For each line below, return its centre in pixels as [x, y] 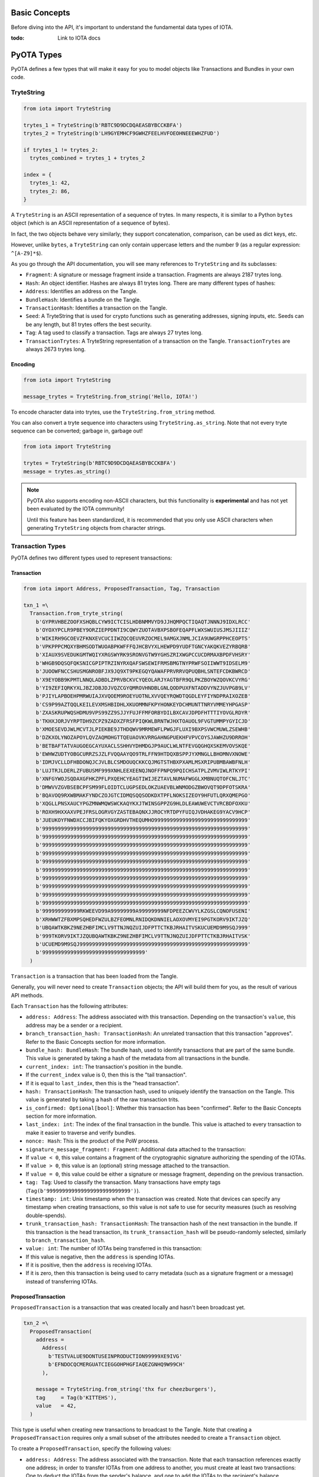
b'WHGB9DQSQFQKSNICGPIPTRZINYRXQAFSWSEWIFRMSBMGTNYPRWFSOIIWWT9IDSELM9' [143, 663]
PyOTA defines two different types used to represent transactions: [92, 558]
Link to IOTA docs [79, 38]
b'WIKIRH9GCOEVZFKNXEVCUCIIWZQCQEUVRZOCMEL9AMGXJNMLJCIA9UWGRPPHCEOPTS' [143, 638]
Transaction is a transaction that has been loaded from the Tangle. [95, 976]
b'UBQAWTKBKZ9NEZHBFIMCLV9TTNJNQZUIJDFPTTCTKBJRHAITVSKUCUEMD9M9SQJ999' [143, 928]
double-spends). [46, 1215]
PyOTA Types [36, 55]
